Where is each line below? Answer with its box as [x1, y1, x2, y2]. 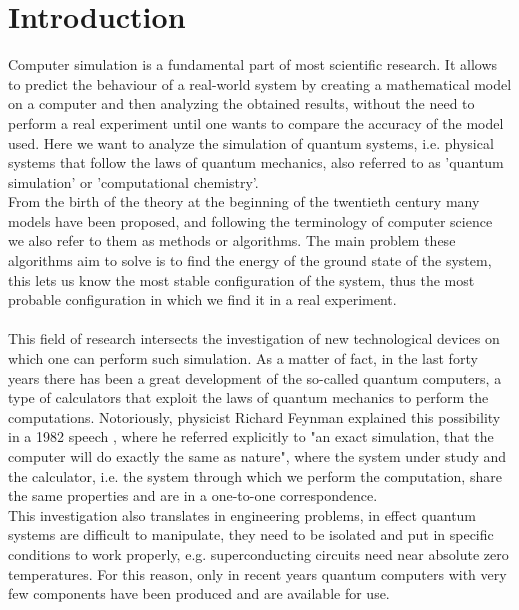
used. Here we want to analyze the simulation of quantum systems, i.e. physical [8, 132, 494, 153]
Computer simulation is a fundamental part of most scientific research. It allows [8, 54, 498, 75]
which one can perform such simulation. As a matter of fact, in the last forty [8, 348, 478, 369]
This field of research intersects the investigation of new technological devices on [8, 328, 500, 349]
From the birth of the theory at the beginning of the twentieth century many [8, 191, 480, 212]
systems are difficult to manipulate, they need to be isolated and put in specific [8, 524, 494, 545]
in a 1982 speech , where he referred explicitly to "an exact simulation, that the [8, 426, 494, 447]
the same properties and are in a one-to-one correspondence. [8, 485, 378, 506]
